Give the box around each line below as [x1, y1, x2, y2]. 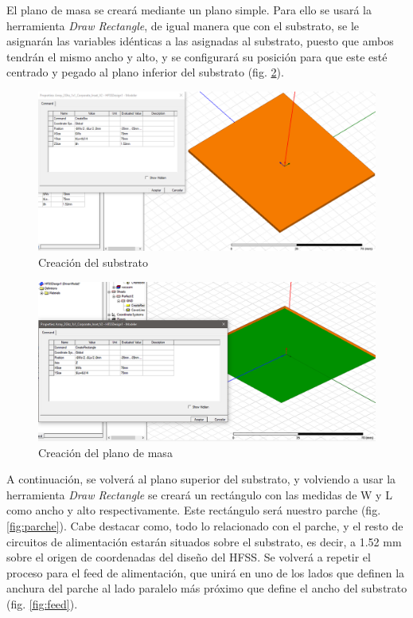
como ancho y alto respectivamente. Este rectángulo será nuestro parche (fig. [6, 502, 381, 518]
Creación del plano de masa [38, 444, 173, 460]
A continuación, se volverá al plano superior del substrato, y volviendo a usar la [6, 471, 396, 487]
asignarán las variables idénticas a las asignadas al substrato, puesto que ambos [6, 33, 394, 49]
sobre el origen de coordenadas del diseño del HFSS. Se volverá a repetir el [6, 549, 371, 565]
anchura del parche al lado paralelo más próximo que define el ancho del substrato [6, 580, 407, 596]
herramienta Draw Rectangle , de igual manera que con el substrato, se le [6, 17, 360, 33]
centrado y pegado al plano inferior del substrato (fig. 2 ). [6, 64, 284, 80]
